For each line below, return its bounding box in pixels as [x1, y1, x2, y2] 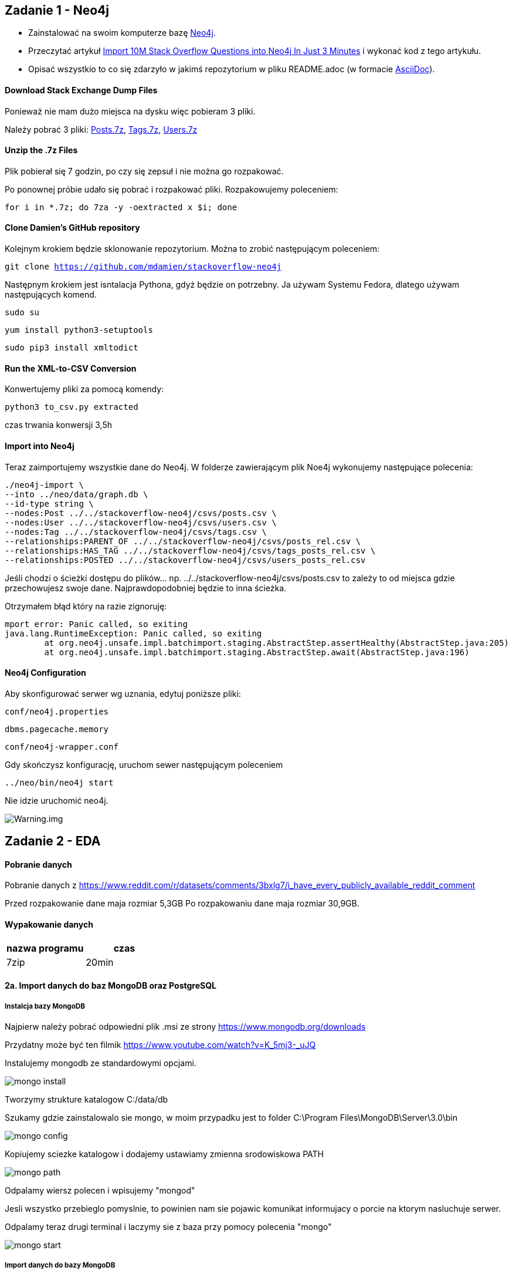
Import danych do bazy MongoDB [5, 1261, 116, 1270]
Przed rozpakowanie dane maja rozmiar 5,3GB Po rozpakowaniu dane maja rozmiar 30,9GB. [5, 898, 360, 909]
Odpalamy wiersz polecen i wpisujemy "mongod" [5, 1185, 195, 1195]
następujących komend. [5, 289, 97, 300]
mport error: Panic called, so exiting [5, 619, 188, 629]
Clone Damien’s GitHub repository [5, 223, 140, 233]
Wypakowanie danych [5, 919, 93, 929]
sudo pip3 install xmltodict [5, 343, 138, 353]
